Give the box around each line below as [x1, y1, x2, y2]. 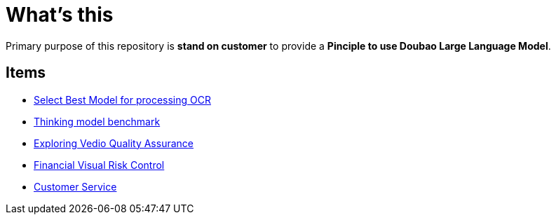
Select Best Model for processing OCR [34, 93, 211, 106]
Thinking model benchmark [34, 115, 161, 128]
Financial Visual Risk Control [34, 158, 165, 171]
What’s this [6, 3, 114, 27]
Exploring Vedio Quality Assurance [34, 137, 194, 149]
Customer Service [34, 180, 117, 193]
